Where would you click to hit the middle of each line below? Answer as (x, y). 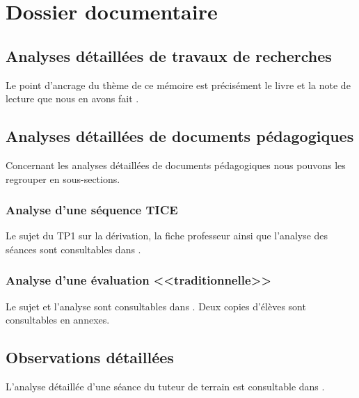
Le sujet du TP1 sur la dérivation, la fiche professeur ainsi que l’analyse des (167, 236)
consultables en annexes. (58, 320)
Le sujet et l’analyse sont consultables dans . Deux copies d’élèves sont (156, 306)
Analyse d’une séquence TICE (92, 210)
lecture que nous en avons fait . (72, 98)
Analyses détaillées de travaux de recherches (169, 55)
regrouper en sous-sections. (63, 178)
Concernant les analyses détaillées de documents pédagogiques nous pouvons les (176, 165)
